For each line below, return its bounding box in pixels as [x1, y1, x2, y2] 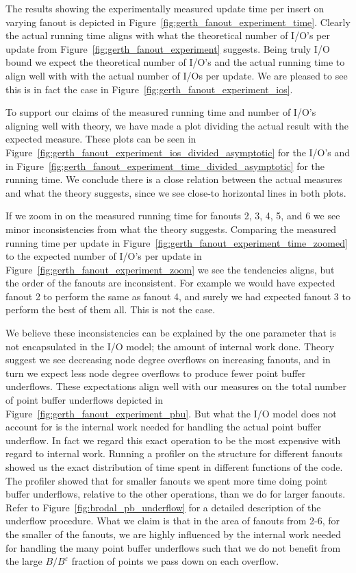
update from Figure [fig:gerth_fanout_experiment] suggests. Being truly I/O [5, 41, 330, 56]
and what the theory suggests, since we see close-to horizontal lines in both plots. [5, 185, 346, 199]
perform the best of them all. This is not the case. [5, 302, 216, 317]
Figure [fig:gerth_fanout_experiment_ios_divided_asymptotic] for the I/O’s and [5, 145, 351, 159]
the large [5, 554, 42, 568]
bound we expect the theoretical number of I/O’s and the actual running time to [5, 55, 345, 69]
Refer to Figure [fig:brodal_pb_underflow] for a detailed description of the [5, 500, 321, 514]
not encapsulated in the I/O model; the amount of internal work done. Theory [5, 339, 335, 353]
